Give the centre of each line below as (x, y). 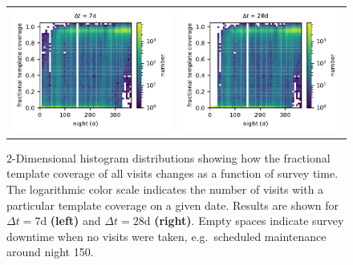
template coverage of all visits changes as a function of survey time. (172, 173)
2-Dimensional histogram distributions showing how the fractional (168, 157)
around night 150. (50, 252)
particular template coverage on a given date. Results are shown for (172, 205)
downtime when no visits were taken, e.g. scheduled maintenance (166, 236)
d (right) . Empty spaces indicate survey (244, 221)
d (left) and (71, 221)
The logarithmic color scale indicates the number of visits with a (165, 189)
